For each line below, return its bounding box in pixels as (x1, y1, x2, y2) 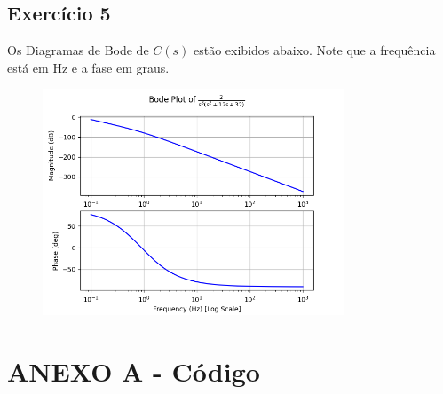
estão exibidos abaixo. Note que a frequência (194, 41, 436, 59)
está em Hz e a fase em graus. (7, 58, 170, 76)
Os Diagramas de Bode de (7, 41, 149, 59)
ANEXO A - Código (7, 352, 260, 389)
